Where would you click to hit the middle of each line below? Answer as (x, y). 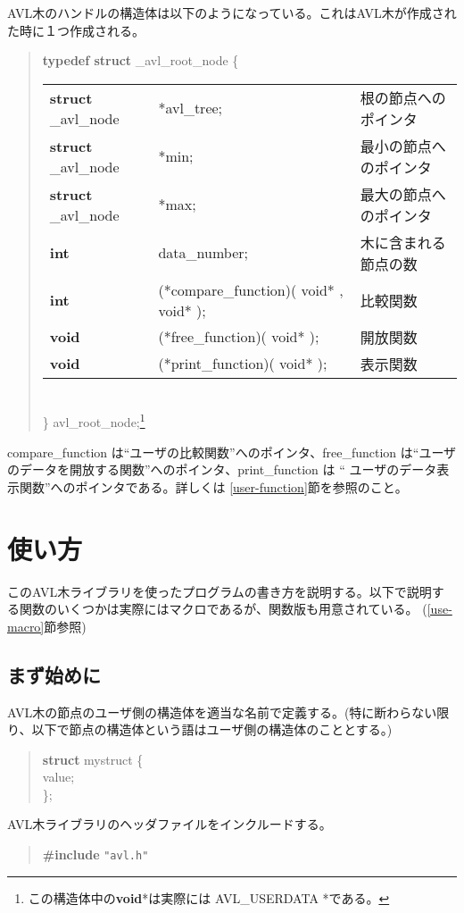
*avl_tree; (191, 108)
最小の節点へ (403, 146)
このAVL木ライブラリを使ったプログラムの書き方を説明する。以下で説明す (226, 591)
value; (58, 777)
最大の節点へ (403, 194)
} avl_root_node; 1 (94, 421)
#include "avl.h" (95, 854)
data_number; (203, 253)
